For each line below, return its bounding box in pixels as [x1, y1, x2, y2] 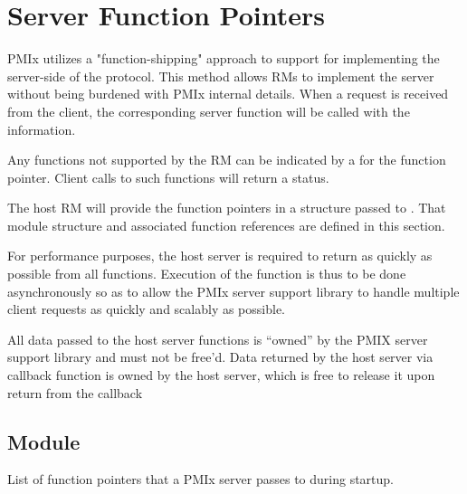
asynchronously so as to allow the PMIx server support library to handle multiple [7, 281, 460, 300]
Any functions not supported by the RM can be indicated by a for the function [7, 150, 446, 169]
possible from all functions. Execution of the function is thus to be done [7, 264, 406, 283]
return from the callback [7, 383, 143, 402]
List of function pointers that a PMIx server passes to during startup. [7, 470, 394, 489]
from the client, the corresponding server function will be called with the [7, 101, 410, 120]
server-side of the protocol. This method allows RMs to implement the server [7, 66, 434, 85]
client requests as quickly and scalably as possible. [7, 299, 286, 318]
